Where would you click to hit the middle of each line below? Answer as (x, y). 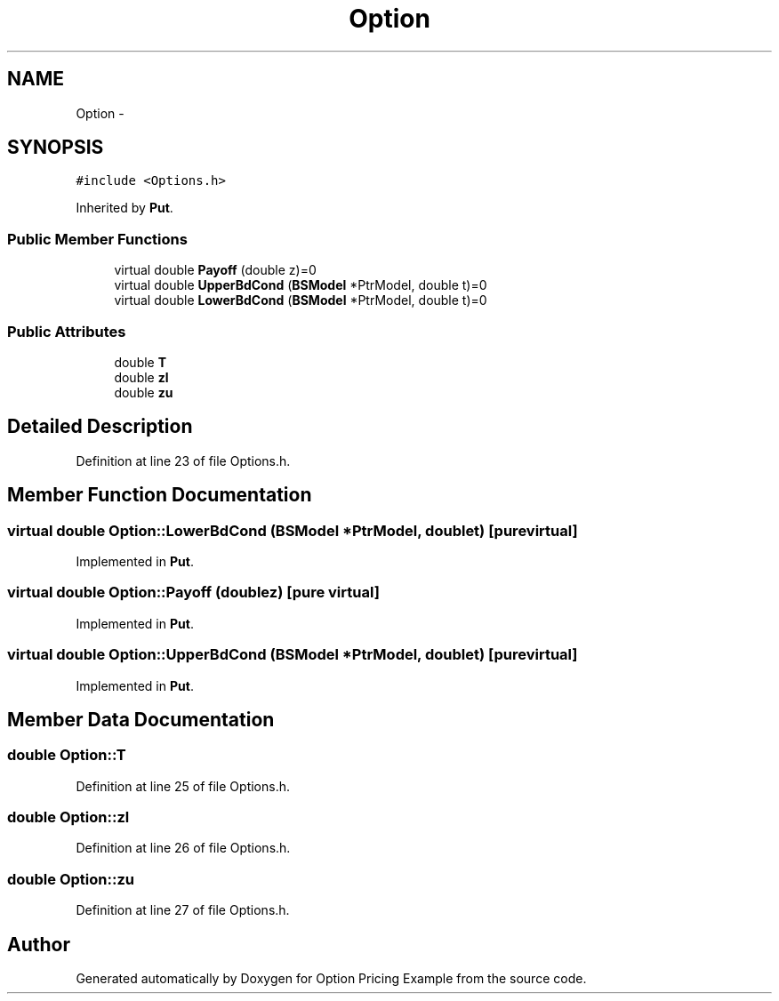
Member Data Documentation (141, 719)
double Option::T (67, 755)
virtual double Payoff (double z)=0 (215, 270)
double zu (144, 392)
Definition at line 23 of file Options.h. (183, 460)
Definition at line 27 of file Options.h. (183, 910)
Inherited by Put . (124, 208)
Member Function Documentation (160, 495)
